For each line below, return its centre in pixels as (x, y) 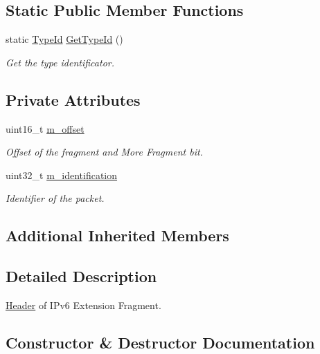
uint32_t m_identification (62, 175)
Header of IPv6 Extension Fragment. (83, 305)
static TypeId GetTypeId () (64, 39)
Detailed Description (81, 276)
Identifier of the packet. (55, 198)
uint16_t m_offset (45, 128)
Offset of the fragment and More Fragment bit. (104, 152)
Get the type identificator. (60, 62)
